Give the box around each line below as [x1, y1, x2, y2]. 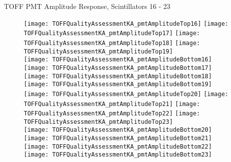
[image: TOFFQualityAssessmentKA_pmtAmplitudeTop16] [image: [24, 20, 229, 27]
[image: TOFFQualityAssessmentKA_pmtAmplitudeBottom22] [24, 143, 212, 150]
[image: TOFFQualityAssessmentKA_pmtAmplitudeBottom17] [24, 64, 212, 71]
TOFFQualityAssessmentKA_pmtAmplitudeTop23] [24, 118, 173, 125]
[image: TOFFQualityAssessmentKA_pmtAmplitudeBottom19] [24, 81, 212, 88]
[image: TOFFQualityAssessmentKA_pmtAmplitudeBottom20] [24, 126, 212, 134]
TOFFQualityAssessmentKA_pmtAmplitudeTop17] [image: [24, 30, 200, 37]
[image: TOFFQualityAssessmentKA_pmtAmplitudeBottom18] [24, 72, 212, 80]
